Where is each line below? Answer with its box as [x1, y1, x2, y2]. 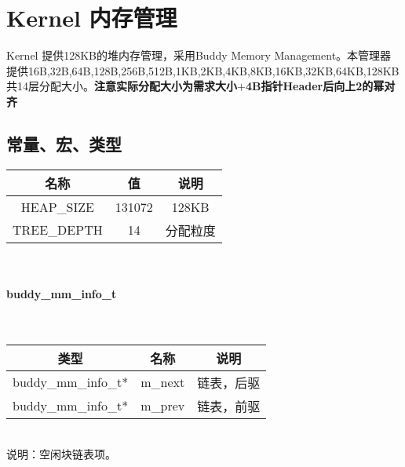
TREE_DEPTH [13, 221, 103, 239]
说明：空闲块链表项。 [6, 446, 116, 462]
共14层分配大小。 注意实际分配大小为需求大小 [6, 78, 237, 94]
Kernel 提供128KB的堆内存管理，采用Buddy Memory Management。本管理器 [6, 47, 392, 64]
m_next [140, 373, 185, 392]
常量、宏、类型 [6, 131, 122, 155]
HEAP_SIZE [20, 197, 94, 216]
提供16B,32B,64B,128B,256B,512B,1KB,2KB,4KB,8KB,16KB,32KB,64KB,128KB [6, 62, 400, 78]
